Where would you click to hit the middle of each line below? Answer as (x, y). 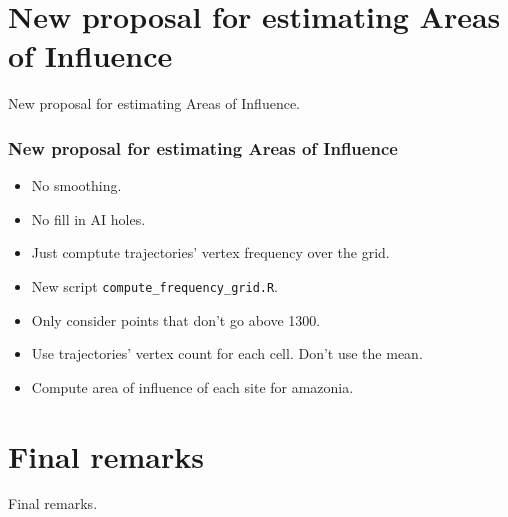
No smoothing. (76, 185)
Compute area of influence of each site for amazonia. (192, 386)
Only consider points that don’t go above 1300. (176, 319)
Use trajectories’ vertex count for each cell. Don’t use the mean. (227, 353)
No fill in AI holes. (88, 218)
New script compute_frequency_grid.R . (155, 285)
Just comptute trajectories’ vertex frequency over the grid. (210, 252)
